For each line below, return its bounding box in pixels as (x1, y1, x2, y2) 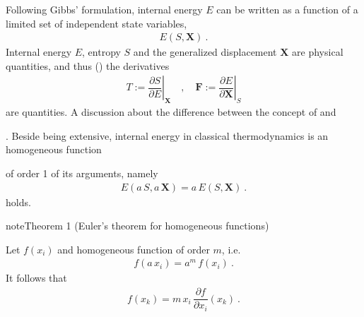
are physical (292, 44, 344, 59)
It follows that (6, 270, 67, 285)
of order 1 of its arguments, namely (6, 166, 158, 181)
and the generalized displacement (133, 44, 277, 59)
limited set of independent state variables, (6, 16, 187, 30)
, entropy (82, 44, 121, 59)
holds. (6, 194, 31, 209)
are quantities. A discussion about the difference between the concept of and (6, 104, 336, 119)
